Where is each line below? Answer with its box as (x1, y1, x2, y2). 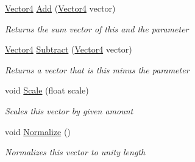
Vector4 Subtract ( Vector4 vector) (5, 43, 132, 56)
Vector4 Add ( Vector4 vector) (5, 2, 116, 14)
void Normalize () (5, 125, 71, 138)
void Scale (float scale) (5, 84, 89, 97)
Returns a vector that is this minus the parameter (5, 63, 190, 76)
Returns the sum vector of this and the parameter (5, 22, 189, 35)
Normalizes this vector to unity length (5, 145, 146, 158)
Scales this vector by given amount (5, 104, 133, 117)
